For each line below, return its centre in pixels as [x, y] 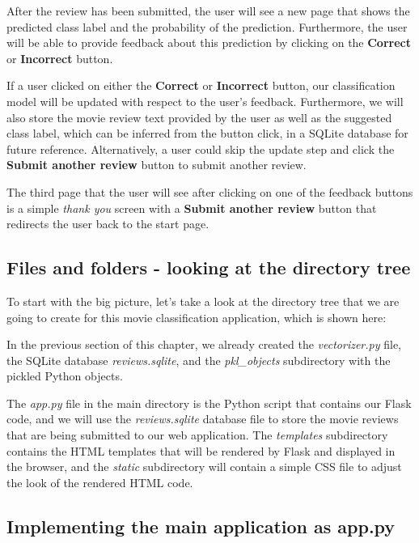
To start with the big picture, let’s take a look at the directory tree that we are [203, 301]
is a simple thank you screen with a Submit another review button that [192, 208]
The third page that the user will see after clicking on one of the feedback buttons [210, 191]
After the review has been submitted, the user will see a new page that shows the [208, 11]
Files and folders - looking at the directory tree [209, 267]
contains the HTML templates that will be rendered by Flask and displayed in [201, 450]
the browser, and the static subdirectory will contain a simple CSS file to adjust [204, 467]
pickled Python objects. [65, 376]
